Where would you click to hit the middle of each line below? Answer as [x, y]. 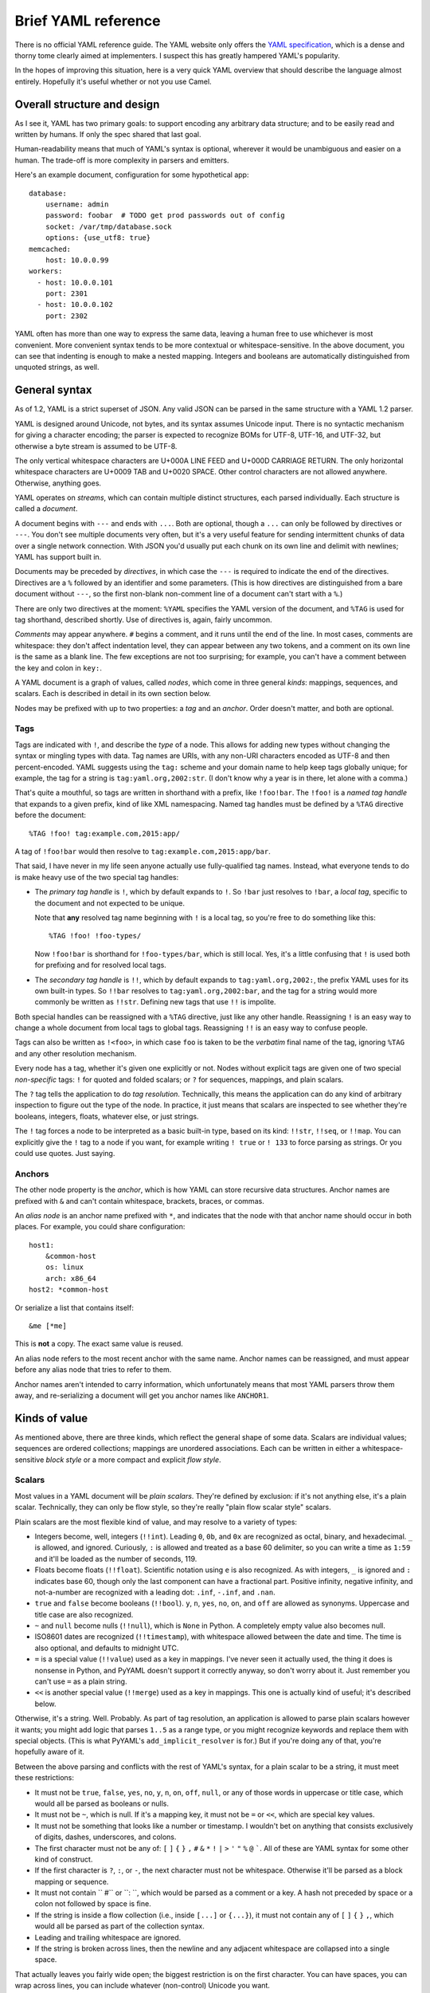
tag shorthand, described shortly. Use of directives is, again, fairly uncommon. [143, 619]
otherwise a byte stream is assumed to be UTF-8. [96, 446]
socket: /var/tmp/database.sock [108, 226]
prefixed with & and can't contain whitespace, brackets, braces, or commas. [139, 1201]
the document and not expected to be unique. [110, 903]
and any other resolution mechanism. [76, 1053]
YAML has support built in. [58, 557]
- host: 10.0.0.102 [75, 305]
